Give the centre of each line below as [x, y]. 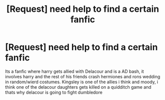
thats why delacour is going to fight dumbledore [54, 92]
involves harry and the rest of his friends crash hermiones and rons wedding [83, 76]
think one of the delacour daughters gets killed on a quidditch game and [78, 87]
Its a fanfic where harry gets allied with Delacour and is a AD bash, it [75, 71]
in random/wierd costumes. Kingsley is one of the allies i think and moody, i [82, 82]
